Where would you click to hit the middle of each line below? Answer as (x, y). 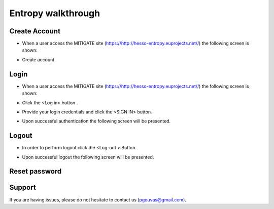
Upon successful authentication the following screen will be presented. (96, 121)
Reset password (36, 171)
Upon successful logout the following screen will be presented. (88, 157)
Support (23, 187)
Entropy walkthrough (55, 13)
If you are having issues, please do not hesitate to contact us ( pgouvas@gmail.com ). (98, 199)
